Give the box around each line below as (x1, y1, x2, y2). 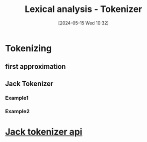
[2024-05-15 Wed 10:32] (58, 20, 109, 26)
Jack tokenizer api (5, 126, 83, 138)
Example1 (5, 94, 29, 101)
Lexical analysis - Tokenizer (24, 3, 143, 15)
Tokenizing (5, 42, 52, 54)
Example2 (5, 108, 30, 115)
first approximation (5, 62, 66, 71)
